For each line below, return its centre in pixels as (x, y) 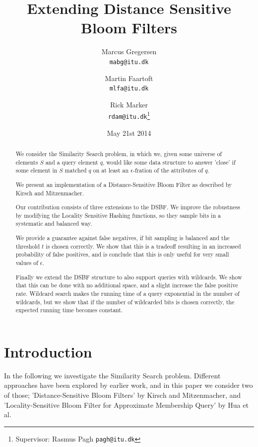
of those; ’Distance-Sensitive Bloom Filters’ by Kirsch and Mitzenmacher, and (123, 395)
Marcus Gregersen (129, 51)
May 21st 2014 (129, 133)
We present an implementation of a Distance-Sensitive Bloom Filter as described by (124, 184)
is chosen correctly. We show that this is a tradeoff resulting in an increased (143, 246)
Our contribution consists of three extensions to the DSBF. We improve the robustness (128, 207)
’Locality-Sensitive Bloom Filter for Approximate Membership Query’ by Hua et (126, 404)
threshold (28, 246)
